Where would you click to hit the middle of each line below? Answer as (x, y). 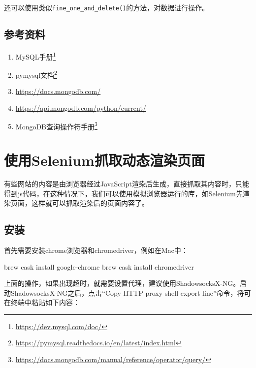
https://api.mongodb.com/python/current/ (81, 107)
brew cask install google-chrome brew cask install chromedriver (99, 266)
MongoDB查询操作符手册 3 (56, 125)
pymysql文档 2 (36, 74)
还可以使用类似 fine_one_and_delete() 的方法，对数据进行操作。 (107, 7)
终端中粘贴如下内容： (45, 302)
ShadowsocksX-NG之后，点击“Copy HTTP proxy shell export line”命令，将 (127, 292)
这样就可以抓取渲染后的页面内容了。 (90, 203)
